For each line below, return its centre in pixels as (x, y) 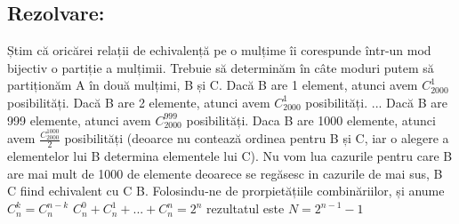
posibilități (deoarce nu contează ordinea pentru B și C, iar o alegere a (257, 138)
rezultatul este (246, 208)
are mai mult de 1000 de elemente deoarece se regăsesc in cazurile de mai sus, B (225, 173)
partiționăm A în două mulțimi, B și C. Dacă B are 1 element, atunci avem (213, 85)
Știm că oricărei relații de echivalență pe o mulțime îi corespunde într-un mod (219, 50)
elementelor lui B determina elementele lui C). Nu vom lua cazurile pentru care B (230, 156)
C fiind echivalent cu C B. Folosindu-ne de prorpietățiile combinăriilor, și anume (226, 191)
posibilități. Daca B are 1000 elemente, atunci (311, 120)
